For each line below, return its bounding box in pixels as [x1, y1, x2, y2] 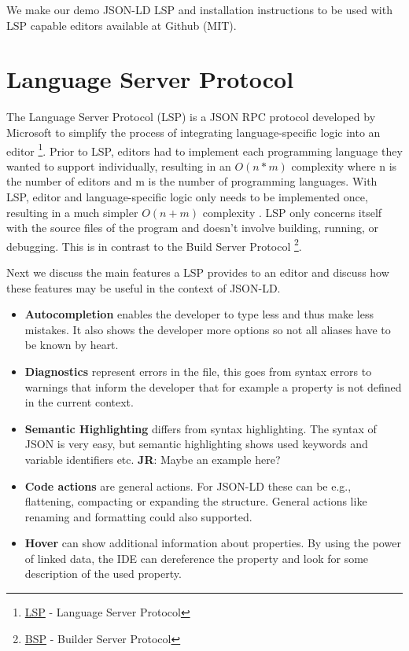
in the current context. [24, 394, 134, 410]
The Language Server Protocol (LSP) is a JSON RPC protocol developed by [6, 108, 376, 125]
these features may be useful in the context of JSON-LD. [6, 279, 281, 296]
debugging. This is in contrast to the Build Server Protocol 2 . [6, 235, 302, 254]
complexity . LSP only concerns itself [202, 204, 382, 220]
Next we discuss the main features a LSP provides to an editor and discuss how [6, 263, 389, 280]
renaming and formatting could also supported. [24, 508, 252, 524]
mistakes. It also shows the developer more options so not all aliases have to [24, 321, 391, 337]
